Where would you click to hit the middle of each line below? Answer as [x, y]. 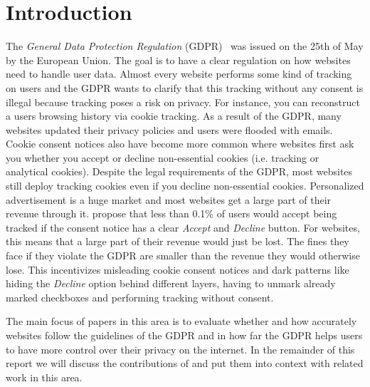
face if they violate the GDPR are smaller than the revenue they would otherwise [183, 256]
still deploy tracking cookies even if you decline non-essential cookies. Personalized [185, 186]
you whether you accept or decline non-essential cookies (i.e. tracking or [163, 157]
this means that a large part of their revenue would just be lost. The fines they [178, 241]
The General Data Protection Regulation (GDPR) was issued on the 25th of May [185, 46]
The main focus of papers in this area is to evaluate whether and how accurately [181, 321]
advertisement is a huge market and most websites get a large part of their [169, 199]
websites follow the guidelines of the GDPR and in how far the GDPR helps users [184, 335]
